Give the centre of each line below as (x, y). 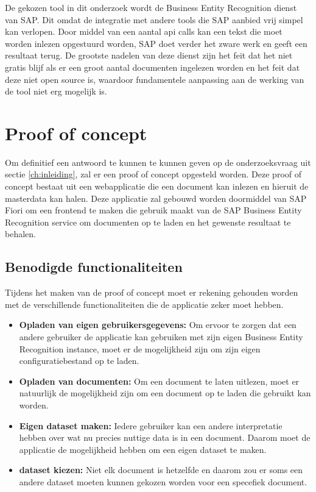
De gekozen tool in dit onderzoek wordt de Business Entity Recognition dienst (151, 7)
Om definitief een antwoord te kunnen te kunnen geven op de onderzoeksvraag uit (158, 162)
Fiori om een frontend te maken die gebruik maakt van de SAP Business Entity (153, 210)
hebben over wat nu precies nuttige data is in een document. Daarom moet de (165, 437)
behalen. (20, 234)
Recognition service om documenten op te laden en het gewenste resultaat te (148, 222)
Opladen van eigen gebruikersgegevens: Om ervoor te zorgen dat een (158, 325)
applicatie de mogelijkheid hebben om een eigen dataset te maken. (143, 449)
